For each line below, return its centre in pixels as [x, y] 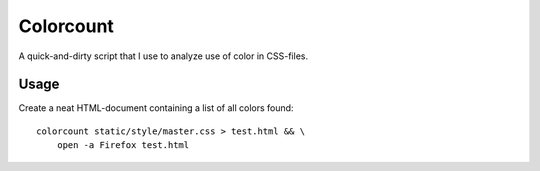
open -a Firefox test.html [123, 145]
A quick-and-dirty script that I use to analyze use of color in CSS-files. [163, 56]
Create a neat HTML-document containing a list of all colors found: [156, 108]
